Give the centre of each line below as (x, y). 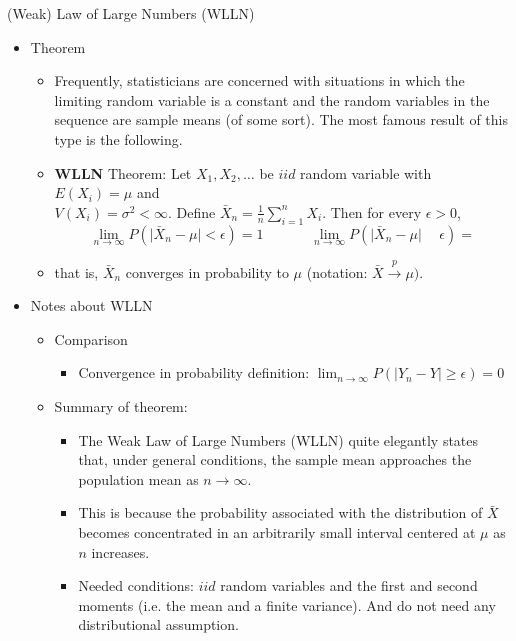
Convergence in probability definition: (194, 372)
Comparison (91, 338)
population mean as (138, 478)
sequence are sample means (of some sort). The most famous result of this (281, 119)
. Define (192, 211)
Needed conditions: (136, 585)
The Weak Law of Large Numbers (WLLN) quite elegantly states (278, 439)
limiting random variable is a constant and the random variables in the (272, 99)
